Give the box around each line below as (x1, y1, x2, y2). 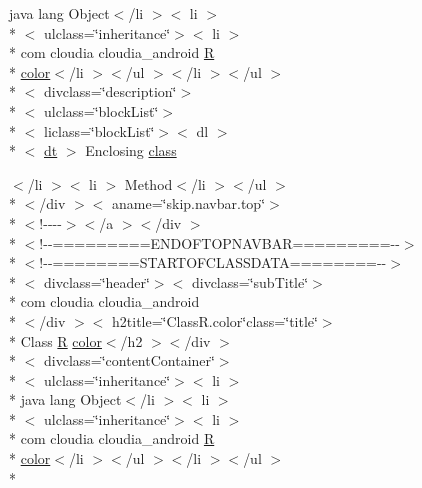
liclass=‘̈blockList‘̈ (43, 120, 155, 141)
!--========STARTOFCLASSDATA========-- (39, 252, 387, 273)
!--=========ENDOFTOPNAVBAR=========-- (39, 232, 400, 253)
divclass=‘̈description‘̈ (43, 81, 177, 102)
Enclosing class (85, 140, 177, 161)
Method (124, 173, 173, 194)
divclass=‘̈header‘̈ (43, 271, 150, 292)
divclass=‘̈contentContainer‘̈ (43, 350, 215, 371)
